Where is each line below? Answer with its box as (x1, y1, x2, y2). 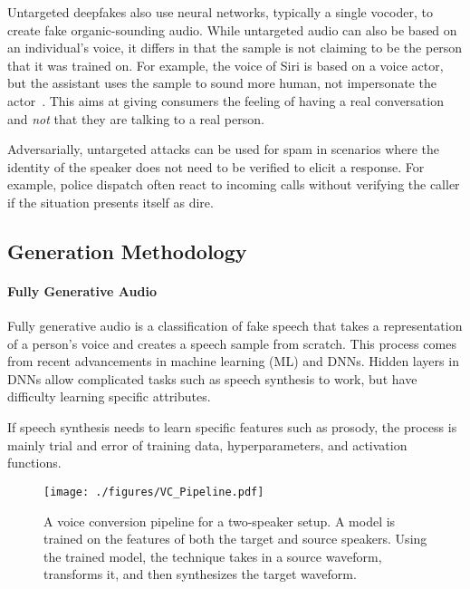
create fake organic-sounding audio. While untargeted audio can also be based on (7, 20, 457, 39)
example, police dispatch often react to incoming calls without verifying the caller (7, 175, 460, 194)
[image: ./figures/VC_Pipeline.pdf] (43, 485, 264, 498)
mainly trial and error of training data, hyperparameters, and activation (7, 435, 408, 454)
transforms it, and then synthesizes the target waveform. (43, 565, 357, 584)
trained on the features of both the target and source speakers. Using (43, 529, 427, 548)
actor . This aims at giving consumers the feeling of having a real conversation (7, 91, 444, 110)
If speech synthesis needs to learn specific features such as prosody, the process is (7, 418, 457, 437)
